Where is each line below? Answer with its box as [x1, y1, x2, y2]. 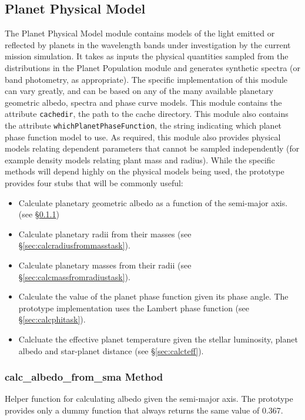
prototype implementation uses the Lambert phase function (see [18, 301, 249, 314]
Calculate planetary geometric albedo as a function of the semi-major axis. [18, 196, 288, 209]
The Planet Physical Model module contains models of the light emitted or [5, 27, 275, 39]
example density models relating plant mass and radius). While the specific [5, 153, 275, 166]
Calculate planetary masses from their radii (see [18, 259, 192, 271]
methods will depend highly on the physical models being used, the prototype [5, 165, 284, 177]
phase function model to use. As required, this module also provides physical [5, 130, 281, 143]
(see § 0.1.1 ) [18, 208, 59, 220]
